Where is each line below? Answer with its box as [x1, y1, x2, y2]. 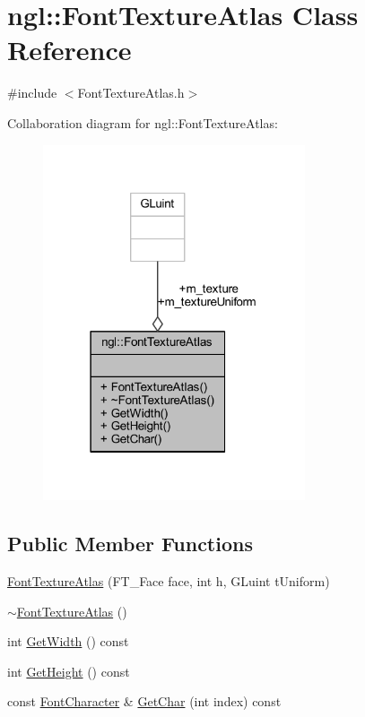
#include [7, 83, 57, 102]
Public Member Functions [7, 530, 253, 557]
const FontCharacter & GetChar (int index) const [7, 692, 282, 711]
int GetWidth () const [7, 632, 129, 651]
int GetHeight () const [7, 661, 130, 680]
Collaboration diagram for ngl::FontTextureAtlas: [7, 113, 278, 132]
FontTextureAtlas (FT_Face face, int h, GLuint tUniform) [7, 572, 330, 591]
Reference [7, 31, 132, 68]
